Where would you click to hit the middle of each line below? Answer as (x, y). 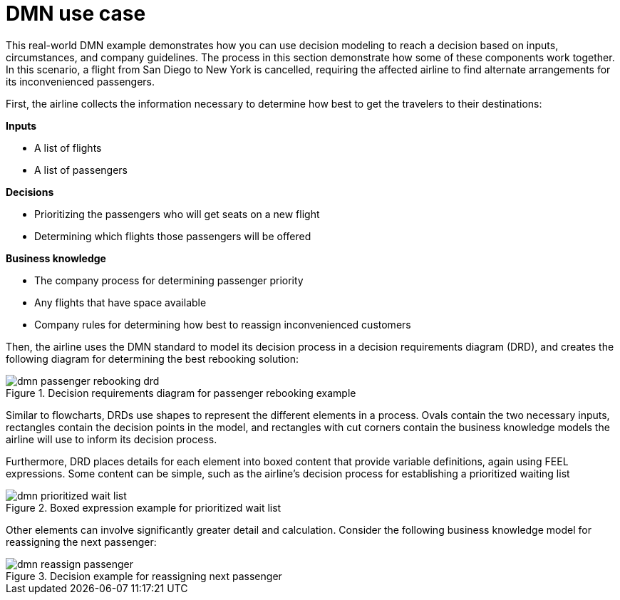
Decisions (30, 192)
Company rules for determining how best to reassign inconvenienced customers (223, 324)
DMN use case (76, 14)
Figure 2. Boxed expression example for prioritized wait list (144, 507)
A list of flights (68, 148)
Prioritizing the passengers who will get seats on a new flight (177, 214)
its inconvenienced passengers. (81, 81)
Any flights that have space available (120, 302)
